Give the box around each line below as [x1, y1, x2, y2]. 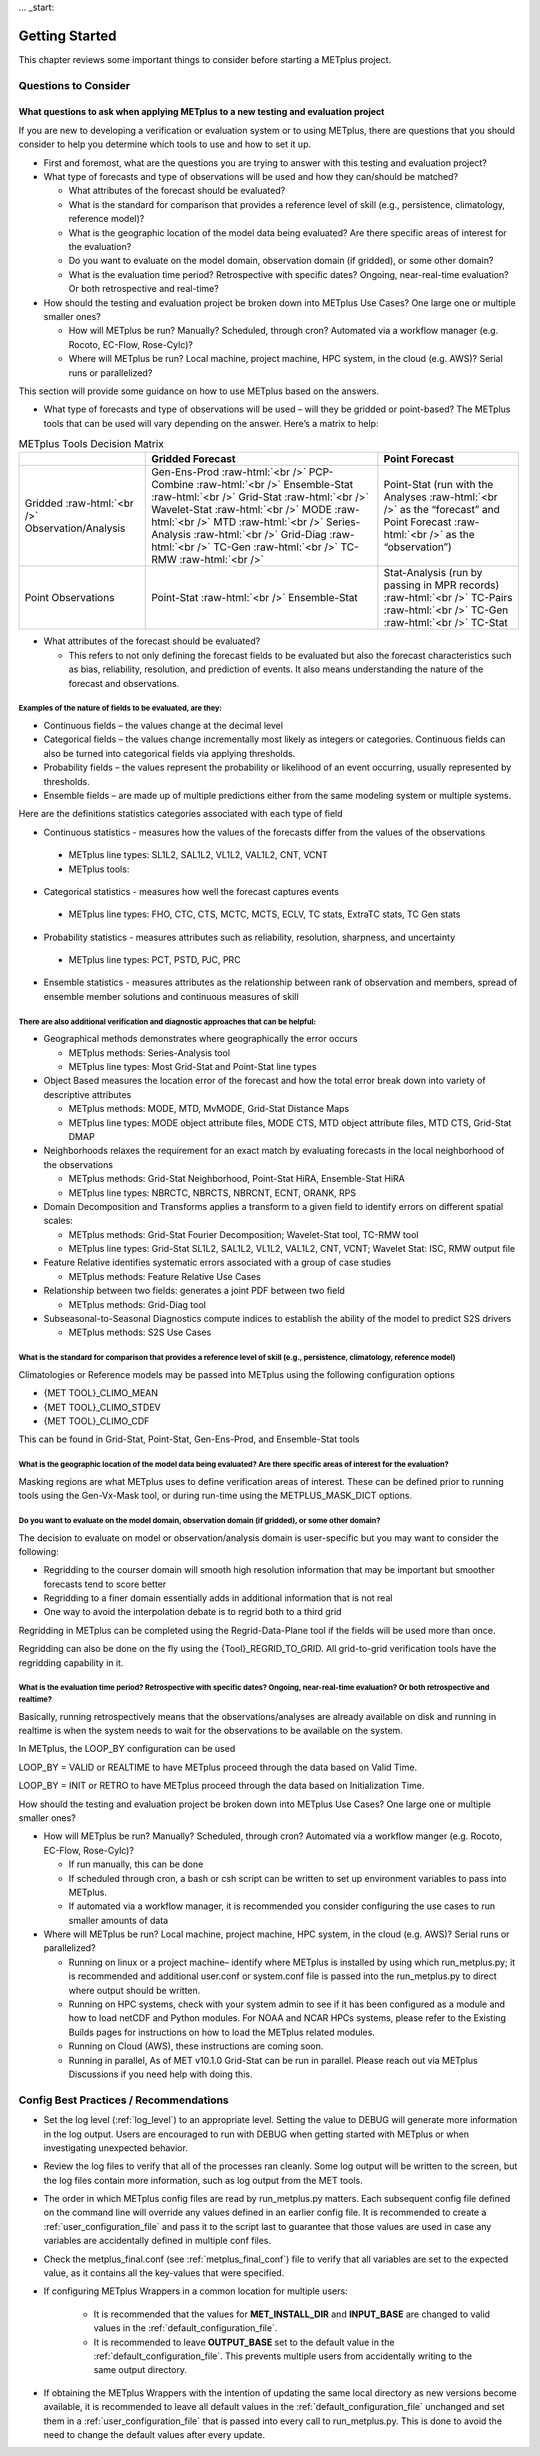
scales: [43, 1215, 74, 1227]
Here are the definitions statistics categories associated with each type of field [18, 808, 344, 820]
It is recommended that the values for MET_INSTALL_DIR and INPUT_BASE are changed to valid [93, 2308, 490, 2320]
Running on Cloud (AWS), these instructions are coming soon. [68, 2040, 324, 2052]
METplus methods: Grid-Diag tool [68, 1298, 207, 1310]
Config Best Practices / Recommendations [18, 2093, 229, 2107]
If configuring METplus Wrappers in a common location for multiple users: [43, 2285, 349, 2297]
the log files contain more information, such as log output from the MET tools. [43, 2174, 364, 2186]
